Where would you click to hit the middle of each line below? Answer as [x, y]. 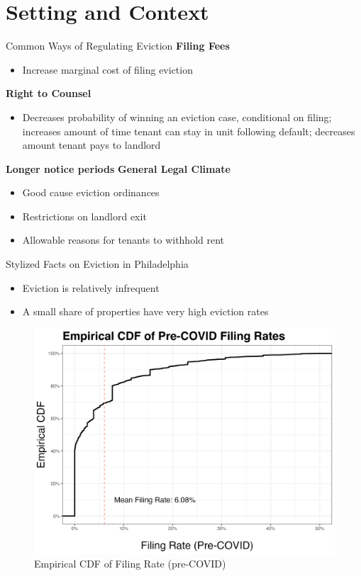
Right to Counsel [49, 93]
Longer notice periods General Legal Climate [118, 168]
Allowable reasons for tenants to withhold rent [123, 240]
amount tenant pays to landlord [91, 145]
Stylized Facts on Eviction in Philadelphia [97, 264]
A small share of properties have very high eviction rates [145, 311]
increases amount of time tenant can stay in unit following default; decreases [189, 131]
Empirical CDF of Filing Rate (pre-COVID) [130, 564]
